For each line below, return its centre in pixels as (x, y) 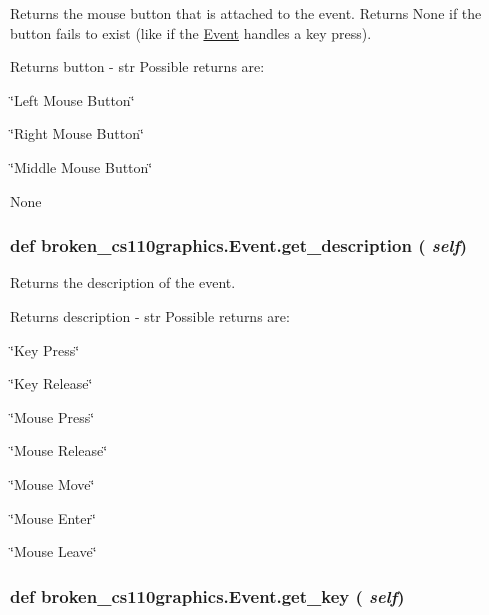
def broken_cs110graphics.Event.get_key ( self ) (207, 595)
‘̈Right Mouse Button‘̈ (77, 133)
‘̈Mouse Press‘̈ (52, 416)
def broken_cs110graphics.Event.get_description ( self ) (239, 245)
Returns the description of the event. (123, 282)
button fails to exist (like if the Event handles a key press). (191, 32)
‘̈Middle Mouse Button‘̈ (81, 166)
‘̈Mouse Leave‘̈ (53, 551)
